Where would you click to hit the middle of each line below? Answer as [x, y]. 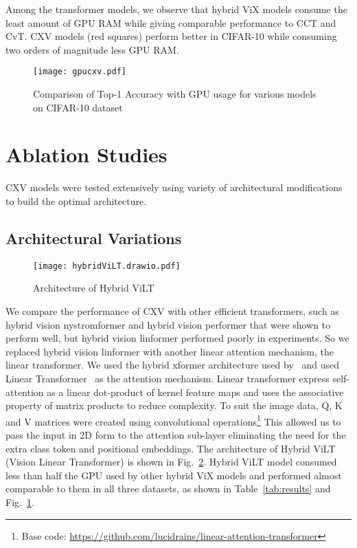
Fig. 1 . [20, 502]
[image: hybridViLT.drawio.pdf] [107, 266]
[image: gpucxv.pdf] [80, 72]
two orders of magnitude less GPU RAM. [92, 49]
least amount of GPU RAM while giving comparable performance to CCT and [171, 22]
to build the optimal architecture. [76, 200]
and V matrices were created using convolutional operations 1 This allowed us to [173, 420]
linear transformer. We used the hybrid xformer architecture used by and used [173, 365]
